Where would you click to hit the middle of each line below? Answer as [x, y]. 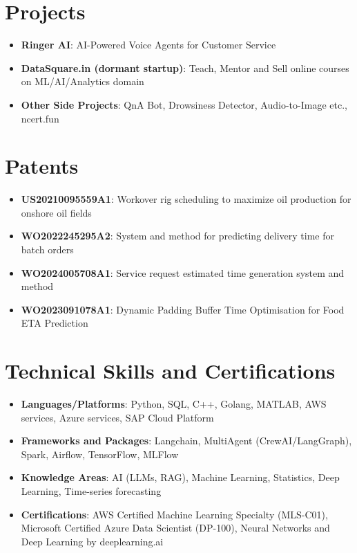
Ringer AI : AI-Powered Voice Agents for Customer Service [148, 45]
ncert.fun [40, 118]
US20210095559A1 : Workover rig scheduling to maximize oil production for [186, 199]
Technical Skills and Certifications [170, 371]
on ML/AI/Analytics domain [83, 81]
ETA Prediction [55, 323]
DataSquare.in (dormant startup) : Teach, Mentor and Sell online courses [185, 67]
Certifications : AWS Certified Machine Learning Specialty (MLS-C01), [174, 514]
